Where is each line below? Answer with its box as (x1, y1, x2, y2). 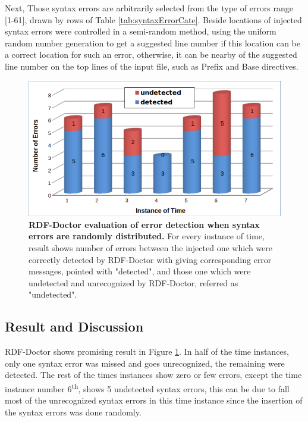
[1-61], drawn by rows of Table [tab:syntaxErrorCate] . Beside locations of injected (5, 13, 302, 26)
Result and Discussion (5, 317, 144, 336)
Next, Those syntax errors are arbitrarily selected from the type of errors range (5, 2, 294, 14)
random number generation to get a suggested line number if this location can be (5, 36, 300, 49)
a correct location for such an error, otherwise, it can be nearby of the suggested (5, 48, 297, 61)
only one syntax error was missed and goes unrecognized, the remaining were (5, 357, 285, 369)
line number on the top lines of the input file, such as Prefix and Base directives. (5, 60, 298, 72)
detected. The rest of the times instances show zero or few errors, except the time (5, 368, 302, 381)
